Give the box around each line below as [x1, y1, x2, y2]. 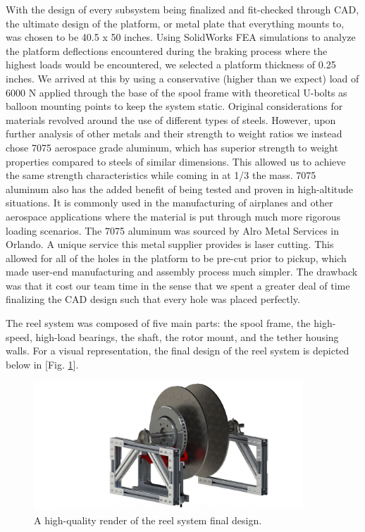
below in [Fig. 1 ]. [6, 357, 79, 371]
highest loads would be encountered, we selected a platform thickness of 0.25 [6, 57, 336, 72]
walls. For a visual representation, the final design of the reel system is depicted [6, 343, 349, 358]
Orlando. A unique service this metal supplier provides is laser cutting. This [6, 237, 334, 252]
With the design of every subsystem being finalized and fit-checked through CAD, [6, 2, 359, 16]
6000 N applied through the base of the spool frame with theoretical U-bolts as [6, 85, 347, 99]
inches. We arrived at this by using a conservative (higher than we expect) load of [6, 70, 359, 85]
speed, [6, 329, 32, 344]
